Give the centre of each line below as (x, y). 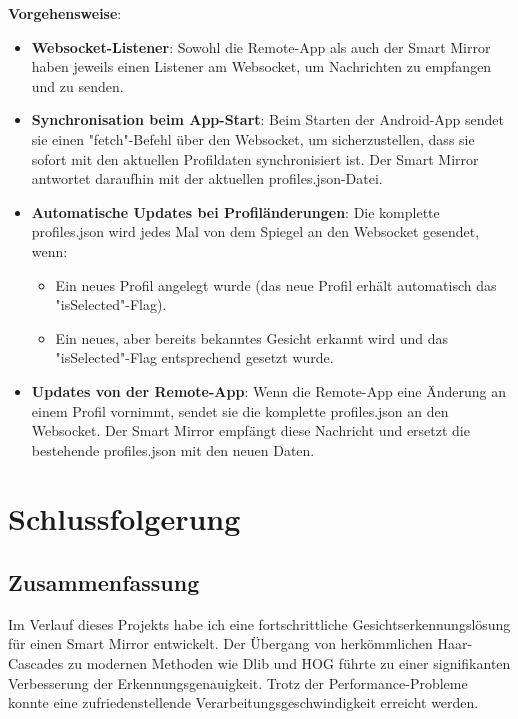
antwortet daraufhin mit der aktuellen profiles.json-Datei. (207, 178)
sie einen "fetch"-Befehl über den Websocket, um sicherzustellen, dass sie (253, 138)
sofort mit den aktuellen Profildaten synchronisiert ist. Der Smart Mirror (255, 158)
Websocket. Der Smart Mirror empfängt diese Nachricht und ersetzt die (250, 430)
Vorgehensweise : (65, 13)
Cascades (36, 663)
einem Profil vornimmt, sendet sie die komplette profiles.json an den (240, 410)
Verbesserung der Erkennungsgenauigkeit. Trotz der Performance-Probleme (238, 682)
